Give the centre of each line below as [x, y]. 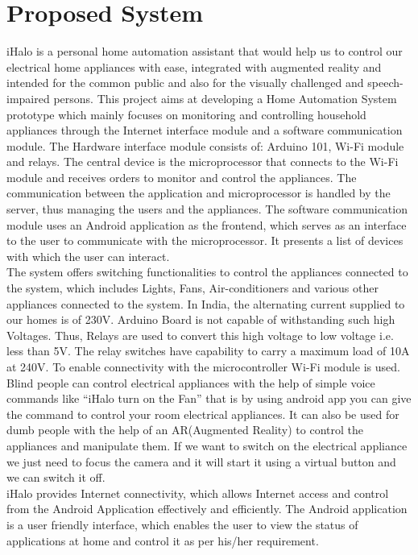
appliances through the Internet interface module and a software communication [205, 130]
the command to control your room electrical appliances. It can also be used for [203, 414]
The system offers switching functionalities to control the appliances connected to [207, 272]
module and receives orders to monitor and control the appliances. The [182, 177]
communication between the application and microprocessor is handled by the [199, 193]
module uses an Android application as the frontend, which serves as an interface [207, 224]
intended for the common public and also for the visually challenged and [185, 83]
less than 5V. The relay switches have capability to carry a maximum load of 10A [208, 351]
